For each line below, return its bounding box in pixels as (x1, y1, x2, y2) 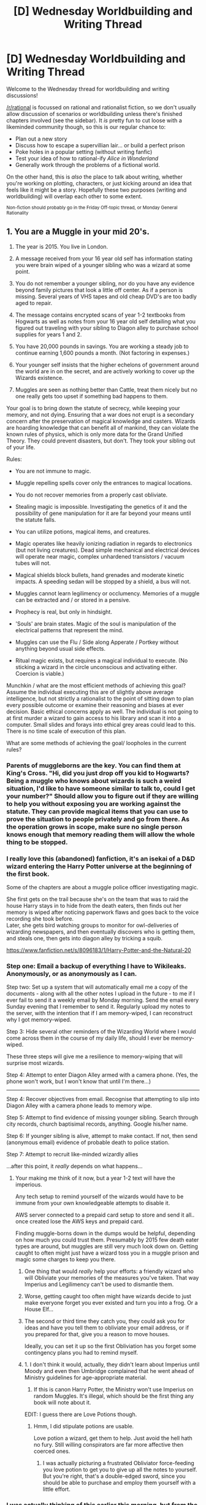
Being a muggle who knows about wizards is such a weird (6, 776, 182, 785)
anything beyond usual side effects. (15, 644, 106, 652)
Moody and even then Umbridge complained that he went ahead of (24, 1368, 194, 1375)
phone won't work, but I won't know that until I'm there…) (6, 1078, 151, 1085)
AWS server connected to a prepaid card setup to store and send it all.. (15, 1211, 195, 1219)
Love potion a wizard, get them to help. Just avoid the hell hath (33, 1434, 193, 1442)
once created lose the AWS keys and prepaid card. (15, 1218, 144, 1225)
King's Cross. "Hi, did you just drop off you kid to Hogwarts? (6, 768, 190, 777)
